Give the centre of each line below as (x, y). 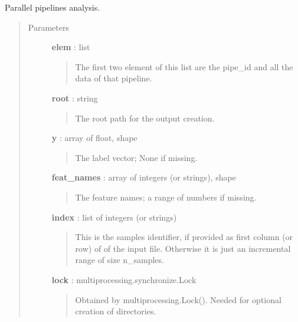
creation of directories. (116, 311)
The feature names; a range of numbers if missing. (166, 197)
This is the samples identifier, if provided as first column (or (184, 237)
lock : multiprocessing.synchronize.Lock (124, 279)
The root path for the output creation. (145, 118)
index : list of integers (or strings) (114, 217)
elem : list (71, 47)
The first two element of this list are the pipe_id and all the (184, 66)
